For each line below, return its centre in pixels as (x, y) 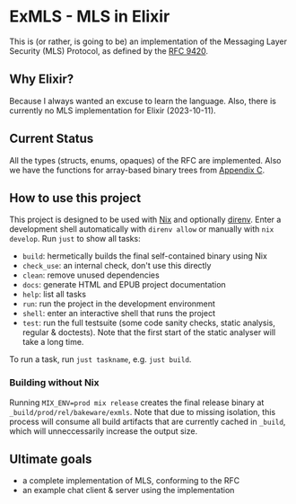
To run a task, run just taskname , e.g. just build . (100, 359)
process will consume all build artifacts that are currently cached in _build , (148, 421)
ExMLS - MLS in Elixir (90, 17)
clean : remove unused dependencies (91, 275)
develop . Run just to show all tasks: (75, 239)
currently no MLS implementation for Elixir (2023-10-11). (113, 111)
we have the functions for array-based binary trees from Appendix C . (137, 170)
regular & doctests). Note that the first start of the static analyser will (149, 332)
